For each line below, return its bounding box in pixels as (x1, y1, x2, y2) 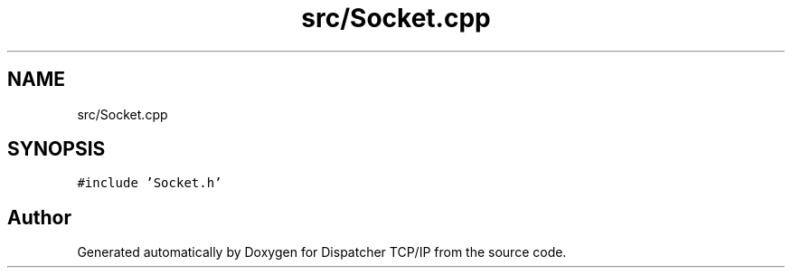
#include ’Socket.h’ (77, 175, 222, 191)
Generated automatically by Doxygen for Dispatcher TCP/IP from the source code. (77, 244, 567, 261)
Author (7, 205, 71, 229)
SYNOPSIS (7, 137, 106, 161)
